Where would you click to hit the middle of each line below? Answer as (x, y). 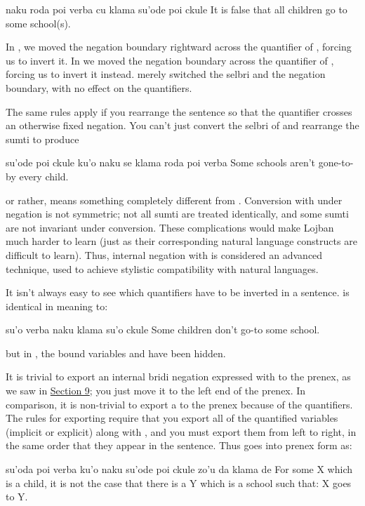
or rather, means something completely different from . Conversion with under (174, 200)
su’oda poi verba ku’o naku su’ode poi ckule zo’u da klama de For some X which (179, 469)
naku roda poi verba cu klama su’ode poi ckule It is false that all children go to (177, 9)
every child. (44, 176)
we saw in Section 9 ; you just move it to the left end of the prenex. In (156, 391)
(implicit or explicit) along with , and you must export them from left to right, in (181, 431)
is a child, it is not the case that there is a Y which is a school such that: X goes (179, 482)
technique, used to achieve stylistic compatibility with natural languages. (162, 268)
